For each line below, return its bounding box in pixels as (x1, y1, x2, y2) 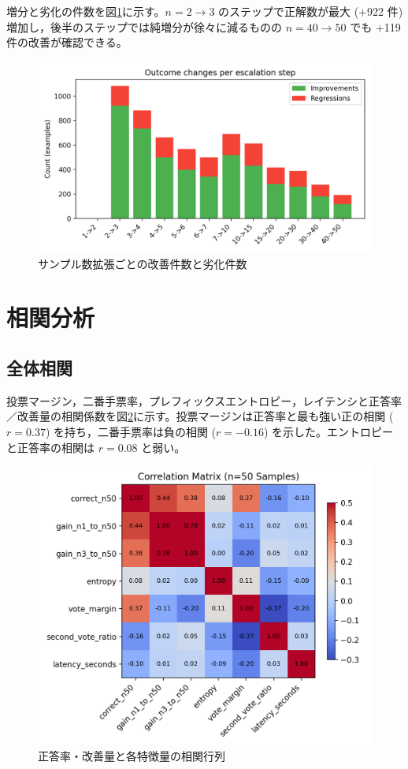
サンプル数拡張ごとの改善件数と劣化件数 (38, 255, 247, 271)
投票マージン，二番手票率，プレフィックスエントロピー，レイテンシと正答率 (6, 392, 402, 409)
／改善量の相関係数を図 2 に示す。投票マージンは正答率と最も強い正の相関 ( (6, 408, 394, 424)
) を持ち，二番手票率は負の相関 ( (45, 423, 217, 439)
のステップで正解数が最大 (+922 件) (218, 3, 403, 19)
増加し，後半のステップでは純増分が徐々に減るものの (6, 18, 282, 35)
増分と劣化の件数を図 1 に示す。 (6, 3, 165, 19)
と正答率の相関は (6, 439, 95, 455)
